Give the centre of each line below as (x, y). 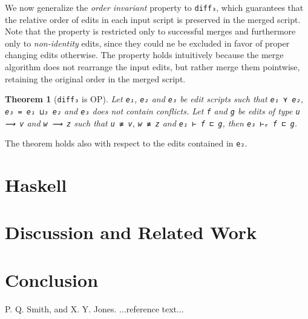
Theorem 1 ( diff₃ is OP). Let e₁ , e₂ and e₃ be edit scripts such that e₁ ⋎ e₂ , (154, 99)
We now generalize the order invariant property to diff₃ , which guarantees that (154, 7)
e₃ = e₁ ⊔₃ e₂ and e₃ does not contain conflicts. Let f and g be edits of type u (152, 110)
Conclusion (52, 279)
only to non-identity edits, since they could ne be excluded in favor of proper (147, 43)
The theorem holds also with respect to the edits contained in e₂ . (126, 143)
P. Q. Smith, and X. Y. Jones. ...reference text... (94, 308)
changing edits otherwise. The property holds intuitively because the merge (144, 55)
